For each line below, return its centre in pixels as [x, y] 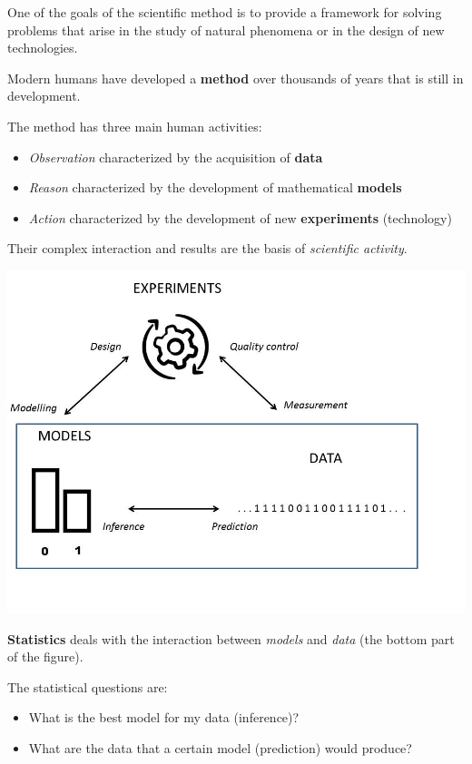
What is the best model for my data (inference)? [164, 717]
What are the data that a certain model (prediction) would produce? [220, 747]
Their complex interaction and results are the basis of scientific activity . [207, 248]
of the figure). [45, 656]
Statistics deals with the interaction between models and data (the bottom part [231, 638]
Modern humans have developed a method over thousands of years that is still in [236, 78]
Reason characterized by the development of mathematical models [215, 187]
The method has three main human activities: [135, 126]
